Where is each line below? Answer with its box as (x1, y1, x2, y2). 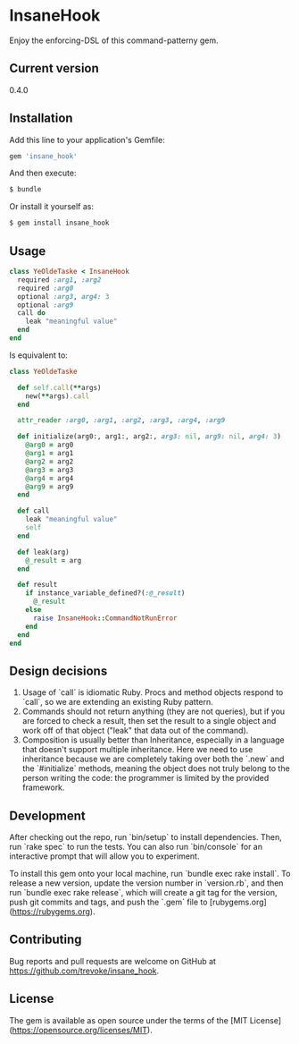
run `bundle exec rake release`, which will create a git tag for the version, (9, 887, 278, 897)
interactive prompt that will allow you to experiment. (9, 851, 200, 862)
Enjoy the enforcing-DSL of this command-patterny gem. (9, 35, 219, 46)
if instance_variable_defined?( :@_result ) (25, 589, 186, 598)
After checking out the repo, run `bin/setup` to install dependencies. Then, (9, 832, 283, 842)
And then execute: (9, 167, 77, 179)
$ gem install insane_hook (9, 218, 110, 228)
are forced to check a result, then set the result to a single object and (21, 716, 277, 726)
